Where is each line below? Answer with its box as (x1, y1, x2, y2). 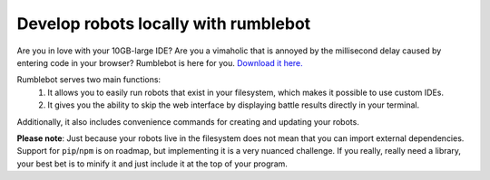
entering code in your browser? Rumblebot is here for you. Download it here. (16, 57, 303, 68)
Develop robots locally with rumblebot (16, 14, 311, 33)
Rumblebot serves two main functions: (16, 74, 162, 85)
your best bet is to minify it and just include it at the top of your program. (16, 158, 288, 169)
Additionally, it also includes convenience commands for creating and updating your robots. (16, 116, 360, 127)
